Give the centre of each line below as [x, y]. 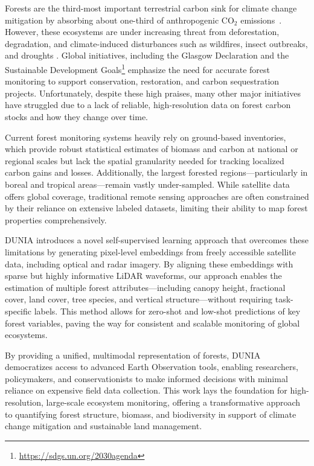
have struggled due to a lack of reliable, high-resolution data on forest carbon [148, 105]
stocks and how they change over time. [76, 116]
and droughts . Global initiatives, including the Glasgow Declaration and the [147, 55]
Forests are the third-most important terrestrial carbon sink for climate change [151, 8]
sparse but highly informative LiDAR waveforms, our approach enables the [143, 276]
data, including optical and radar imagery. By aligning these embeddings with [149, 263]
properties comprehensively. [56, 219]
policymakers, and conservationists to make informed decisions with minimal [146, 378]
